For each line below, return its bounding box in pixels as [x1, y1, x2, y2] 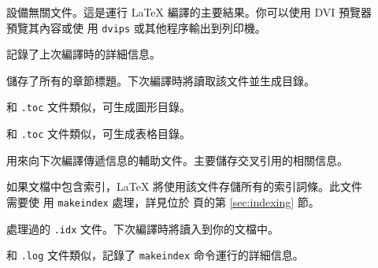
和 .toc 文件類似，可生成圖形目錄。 [6, 99, 191, 115]
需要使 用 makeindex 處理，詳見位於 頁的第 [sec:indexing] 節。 [6, 193, 320, 210]
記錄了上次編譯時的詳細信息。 [6, 46, 161, 62]
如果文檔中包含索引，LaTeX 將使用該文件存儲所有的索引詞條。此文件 [6, 178, 363, 195]
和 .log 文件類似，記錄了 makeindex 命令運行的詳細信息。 [6, 247, 304, 263]
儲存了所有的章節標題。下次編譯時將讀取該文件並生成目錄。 [6, 72, 315, 88]
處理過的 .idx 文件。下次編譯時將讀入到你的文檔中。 [6, 220, 279, 236]
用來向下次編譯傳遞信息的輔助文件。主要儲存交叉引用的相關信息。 [6, 151, 348, 168]
